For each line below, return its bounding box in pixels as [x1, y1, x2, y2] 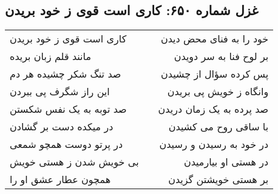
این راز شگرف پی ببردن [10, 84, 110, 99]
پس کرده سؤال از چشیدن [161, 67, 269, 81]
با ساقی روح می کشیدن [168, 119, 269, 134]
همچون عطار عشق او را [10, 172, 111, 187]
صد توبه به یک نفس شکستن [10, 102, 127, 116]
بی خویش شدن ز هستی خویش [10, 155, 139, 169]
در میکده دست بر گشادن [10, 119, 114, 134]
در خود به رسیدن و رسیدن [159, 137, 269, 152]
